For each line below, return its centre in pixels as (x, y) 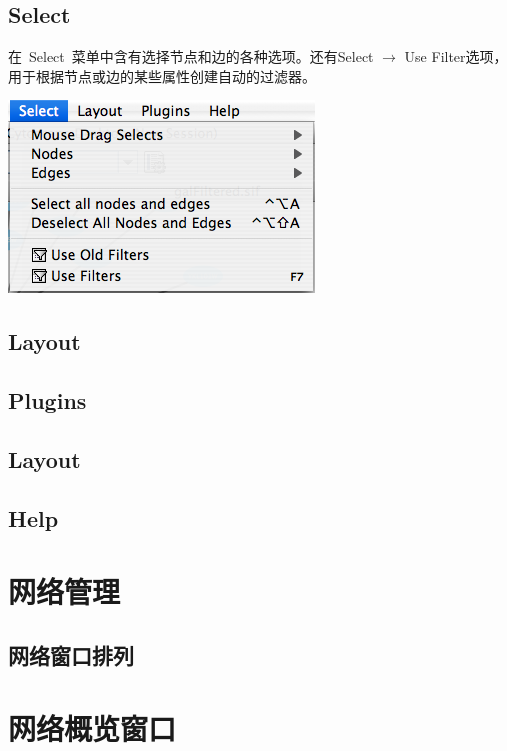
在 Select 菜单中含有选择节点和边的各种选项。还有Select (191, 56)
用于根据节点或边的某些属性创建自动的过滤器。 (162, 75)
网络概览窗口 (92, 728)
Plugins (47, 400)
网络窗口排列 (71, 654)
